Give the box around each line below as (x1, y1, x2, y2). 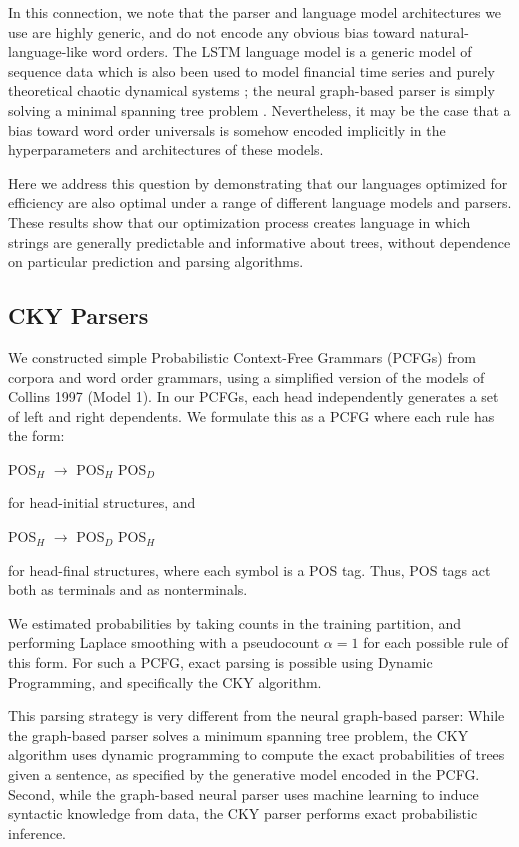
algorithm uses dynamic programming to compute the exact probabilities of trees (8, 744, 505, 765)
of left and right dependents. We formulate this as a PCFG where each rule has (8, 405, 495, 426)
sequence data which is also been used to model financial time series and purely (8, 60, 496, 81)
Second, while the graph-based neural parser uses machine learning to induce (8, 783, 479, 804)
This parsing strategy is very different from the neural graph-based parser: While (8, 705, 505, 726)
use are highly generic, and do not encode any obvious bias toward (8, 21, 416, 42)
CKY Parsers (8, 300, 149, 331)
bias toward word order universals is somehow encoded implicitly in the (8, 119, 446, 140)
